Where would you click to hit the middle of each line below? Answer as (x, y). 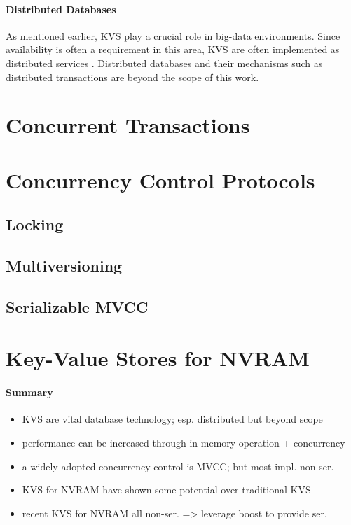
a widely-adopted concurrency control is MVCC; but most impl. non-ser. (178, 466)
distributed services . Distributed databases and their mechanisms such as (164, 63)
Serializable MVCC (77, 306)
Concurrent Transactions (128, 125)
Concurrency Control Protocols (160, 180)
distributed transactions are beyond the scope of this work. (132, 77)
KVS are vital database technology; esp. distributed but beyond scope (172, 419)
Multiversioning (64, 266)
